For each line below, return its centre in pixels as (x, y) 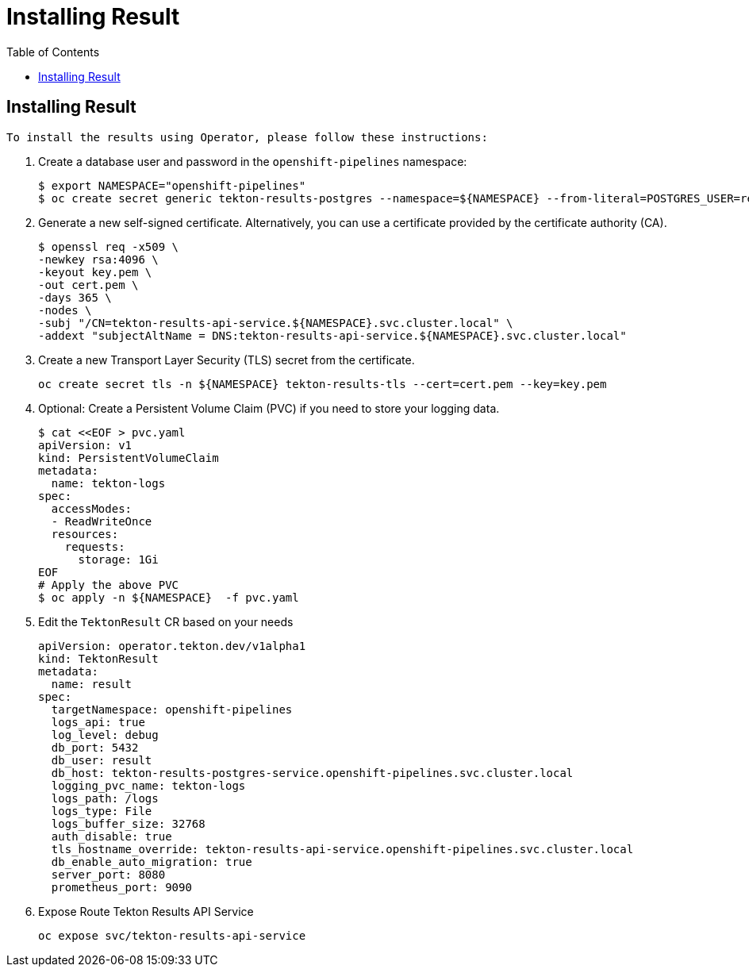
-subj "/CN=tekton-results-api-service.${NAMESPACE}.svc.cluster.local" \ (276, 323)
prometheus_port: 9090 (121, 887)
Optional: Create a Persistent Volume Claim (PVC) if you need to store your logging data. (269, 408)
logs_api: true (98, 722)
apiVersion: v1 (85, 445)
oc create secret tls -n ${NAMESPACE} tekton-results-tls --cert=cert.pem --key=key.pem (323, 384)
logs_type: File (102, 811)
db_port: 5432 (95, 747)
